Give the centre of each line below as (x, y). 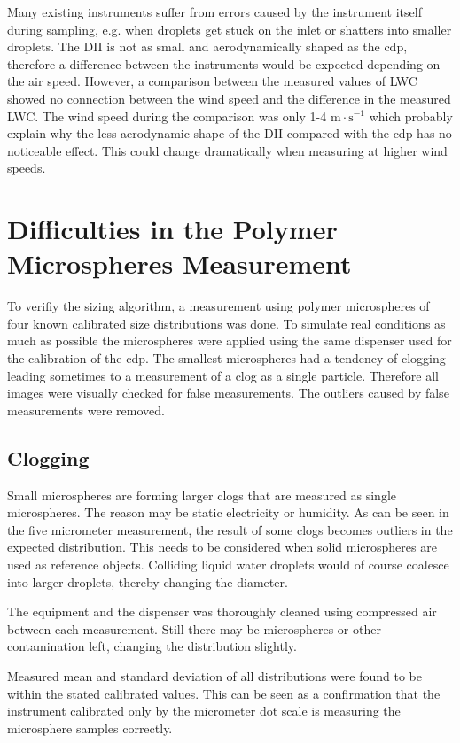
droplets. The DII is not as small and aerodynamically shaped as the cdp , (207, 46)
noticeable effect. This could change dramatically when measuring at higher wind (227, 150)
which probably (411, 116)
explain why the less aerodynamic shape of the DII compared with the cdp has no (230, 133)
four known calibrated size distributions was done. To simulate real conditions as (226, 323)
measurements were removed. (86, 410)
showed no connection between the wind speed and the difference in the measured (229, 98)
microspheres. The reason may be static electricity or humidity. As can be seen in (228, 512)
